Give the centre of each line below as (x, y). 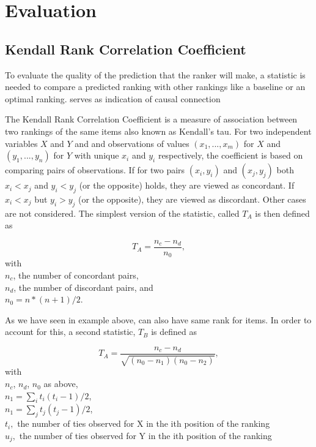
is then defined (282, 213)
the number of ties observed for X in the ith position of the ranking (144, 423)
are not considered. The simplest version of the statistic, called (122, 213)
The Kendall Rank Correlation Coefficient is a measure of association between (151, 119)
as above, (61, 384)
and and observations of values (132, 143)
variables (21, 143)
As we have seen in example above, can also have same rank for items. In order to (158, 319)
